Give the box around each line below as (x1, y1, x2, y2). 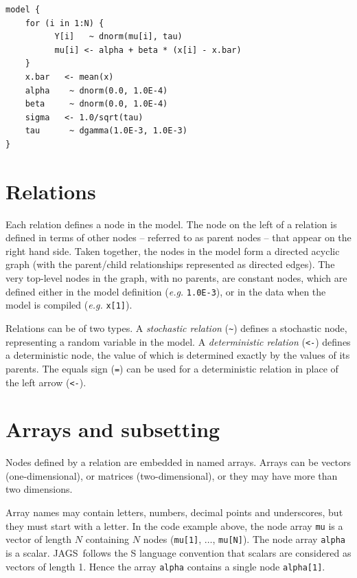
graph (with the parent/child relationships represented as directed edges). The (5, 257, 335, 271)
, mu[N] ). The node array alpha (212, 532, 345, 546)
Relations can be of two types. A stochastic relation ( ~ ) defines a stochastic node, (5, 320, 347, 335)
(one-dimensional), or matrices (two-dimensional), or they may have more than (5, 468, 338, 482)
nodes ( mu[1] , (143, 532, 202, 546)
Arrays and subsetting (5, 415, 220, 443)
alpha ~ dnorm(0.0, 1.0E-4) (25, 85, 168, 96)
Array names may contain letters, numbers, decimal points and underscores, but (5, 505, 343, 520)
